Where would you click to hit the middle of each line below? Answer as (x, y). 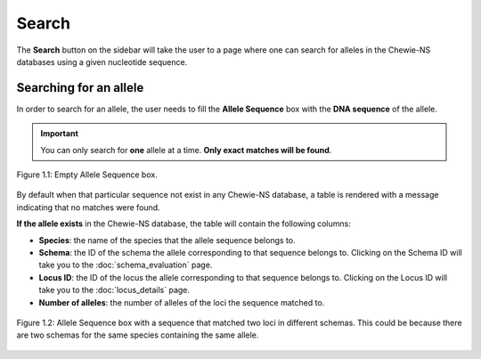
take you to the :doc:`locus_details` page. (114, 290)
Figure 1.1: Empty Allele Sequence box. (87, 175)
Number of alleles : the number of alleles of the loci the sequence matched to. (182, 302)
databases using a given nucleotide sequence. (102, 61)
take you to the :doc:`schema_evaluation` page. (126, 265)
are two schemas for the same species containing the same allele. (138, 335)
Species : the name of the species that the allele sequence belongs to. (167, 240)
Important (60, 134)
